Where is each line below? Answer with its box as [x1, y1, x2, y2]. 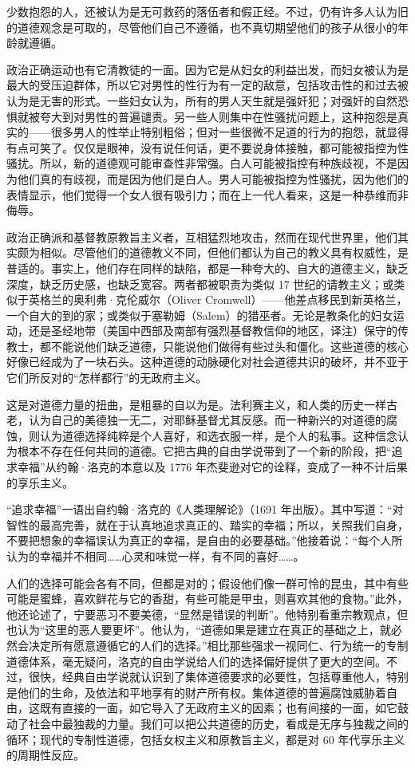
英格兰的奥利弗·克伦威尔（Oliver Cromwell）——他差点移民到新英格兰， [28, 291, 408, 308]
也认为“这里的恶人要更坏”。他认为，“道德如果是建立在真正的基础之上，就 [6, 621, 391, 638]
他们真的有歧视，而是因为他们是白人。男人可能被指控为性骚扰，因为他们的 [17, 170, 409, 187]
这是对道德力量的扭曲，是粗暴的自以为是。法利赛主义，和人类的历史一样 [6, 396, 386, 412]
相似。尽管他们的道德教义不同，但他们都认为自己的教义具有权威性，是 [39, 244, 409, 261]
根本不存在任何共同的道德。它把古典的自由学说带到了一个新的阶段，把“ [17, 443, 392, 459]
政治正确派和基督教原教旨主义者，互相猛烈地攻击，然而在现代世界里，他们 [6, 228, 397, 245]
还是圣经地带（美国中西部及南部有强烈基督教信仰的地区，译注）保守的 [28, 322, 397, 339]
